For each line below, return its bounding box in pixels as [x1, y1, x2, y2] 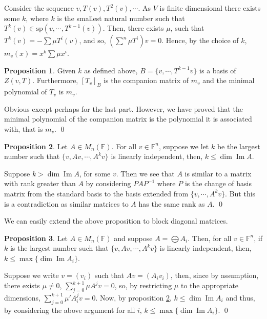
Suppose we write [4, 270, 59, 281]
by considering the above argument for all [4, 304, 135, 315]
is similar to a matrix [184, 168, 252, 178]
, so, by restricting [114, 280, 172, 291]
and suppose [114, 232, 153, 243]
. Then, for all [188, 232, 232, 243]
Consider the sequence [4, 3, 74, 13]
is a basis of [199, 65, 236, 75]
